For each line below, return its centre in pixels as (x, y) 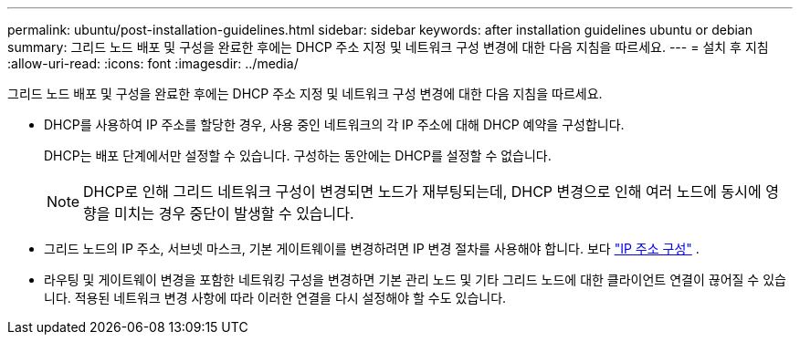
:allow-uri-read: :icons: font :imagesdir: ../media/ (153, 63)
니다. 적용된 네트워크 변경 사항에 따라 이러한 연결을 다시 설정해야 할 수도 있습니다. (275, 298)
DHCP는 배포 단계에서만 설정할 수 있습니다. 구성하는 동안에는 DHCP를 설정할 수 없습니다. (298, 155)
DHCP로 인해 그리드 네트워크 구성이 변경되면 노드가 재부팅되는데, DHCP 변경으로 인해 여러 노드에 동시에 (422, 192)
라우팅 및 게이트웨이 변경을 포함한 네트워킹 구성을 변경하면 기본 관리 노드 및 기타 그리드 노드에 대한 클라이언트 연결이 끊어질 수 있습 (415, 280)
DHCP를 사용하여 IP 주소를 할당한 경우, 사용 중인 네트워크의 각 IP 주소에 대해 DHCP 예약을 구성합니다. (334, 124)
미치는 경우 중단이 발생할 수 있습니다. (234, 213)
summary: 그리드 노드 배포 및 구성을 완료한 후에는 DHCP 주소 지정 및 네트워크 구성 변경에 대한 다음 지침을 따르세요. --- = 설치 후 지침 (388, 47)
